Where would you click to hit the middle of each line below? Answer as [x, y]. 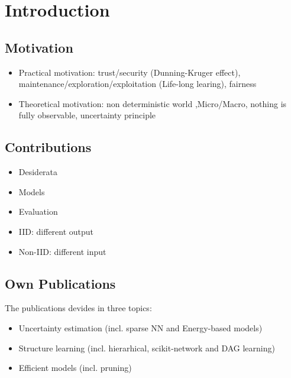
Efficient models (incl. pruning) [75, 368]
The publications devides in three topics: [78, 308]
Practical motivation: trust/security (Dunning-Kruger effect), [130, 72]
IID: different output [56, 231]
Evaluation [38, 211]
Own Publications [60, 283]
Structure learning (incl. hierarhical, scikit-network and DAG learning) [147, 348]
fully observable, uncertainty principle [87, 115]
